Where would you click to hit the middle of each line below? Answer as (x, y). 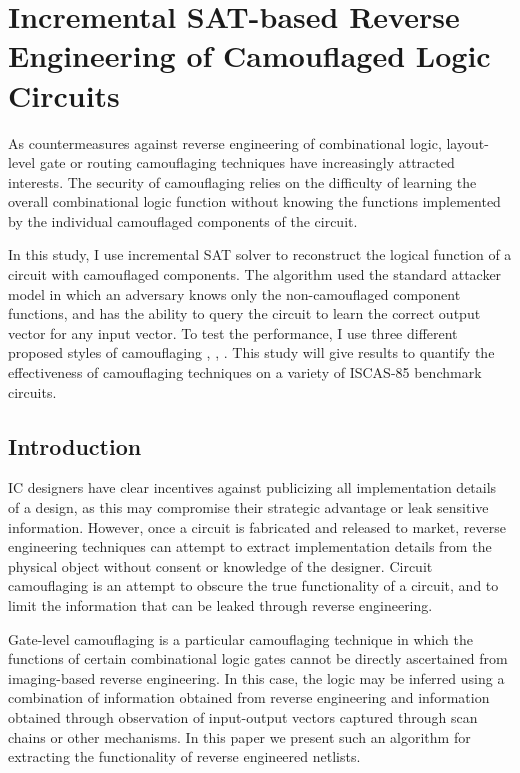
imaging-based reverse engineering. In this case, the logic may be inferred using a (256, 677)
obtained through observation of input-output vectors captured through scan (243, 716)
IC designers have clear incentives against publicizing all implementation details (252, 487)
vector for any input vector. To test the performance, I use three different (233, 332)
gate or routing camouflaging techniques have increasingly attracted (247, 162)
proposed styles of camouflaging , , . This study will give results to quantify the (251, 352)
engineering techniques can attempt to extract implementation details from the (250, 546)
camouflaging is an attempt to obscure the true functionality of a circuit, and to (253, 585)
